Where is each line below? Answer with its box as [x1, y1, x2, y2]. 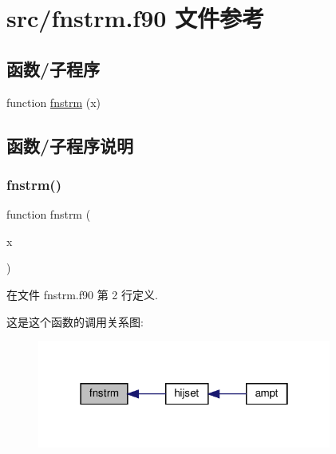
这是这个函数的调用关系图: [6, 313, 144, 330]
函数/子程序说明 [6, 132, 134, 157]
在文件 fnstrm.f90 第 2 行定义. [6, 286, 158, 302]
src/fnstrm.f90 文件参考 [6, 2, 265, 34]
